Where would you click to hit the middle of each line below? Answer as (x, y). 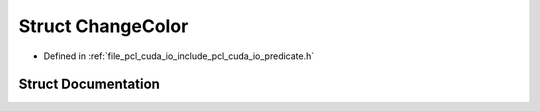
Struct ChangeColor (103, 26)
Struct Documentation (89, 84)
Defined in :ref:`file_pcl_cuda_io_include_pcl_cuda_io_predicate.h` (179, 56)
